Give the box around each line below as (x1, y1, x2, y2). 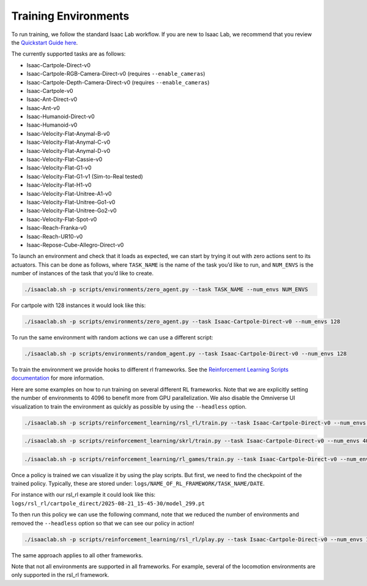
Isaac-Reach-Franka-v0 (26, 224, 87, 232)
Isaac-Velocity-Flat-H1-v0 (26, 181, 92, 189)
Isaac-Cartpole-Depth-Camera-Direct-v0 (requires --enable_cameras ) (26, 78, 210, 86)
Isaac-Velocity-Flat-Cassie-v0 (26, 156, 103, 163)
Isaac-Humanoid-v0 (26, 121, 78, 128)
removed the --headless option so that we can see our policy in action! (11, 519, 195, 527)
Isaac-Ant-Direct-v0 (26, 95, 78, 103)
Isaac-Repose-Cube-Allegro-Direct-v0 (26, 241, 124, 248)
